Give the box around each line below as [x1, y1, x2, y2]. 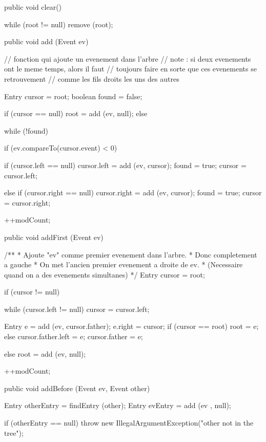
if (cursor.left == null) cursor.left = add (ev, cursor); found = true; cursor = [4, 159, 247, 170]
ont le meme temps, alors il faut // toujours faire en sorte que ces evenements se [4, 63, 257, 74]
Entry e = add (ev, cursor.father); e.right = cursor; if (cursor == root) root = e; [4, 321, 259, 331]
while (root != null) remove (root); [4, 19, 113, 29]
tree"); [4, 427, 24, 438]
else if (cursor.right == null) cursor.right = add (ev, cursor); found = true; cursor [4, 187, 262, 198]
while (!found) [4, 125, 48, 136]
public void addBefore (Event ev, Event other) [4, 382, 150, 393]
